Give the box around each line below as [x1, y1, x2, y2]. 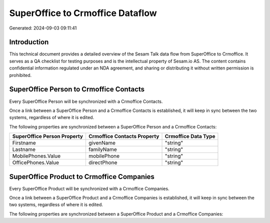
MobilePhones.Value [12, 152, 61, 159]
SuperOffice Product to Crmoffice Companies [9, 172, 155, 181]
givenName [88, 139, 116, 146]
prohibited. [9, 72, 32, 78]
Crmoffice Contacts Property [88, 133, 159, 140]
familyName [88, 146, 117, 153]
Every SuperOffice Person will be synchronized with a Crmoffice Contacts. [9, 98, 163, 104]
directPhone [88, 159, 117, 166]
